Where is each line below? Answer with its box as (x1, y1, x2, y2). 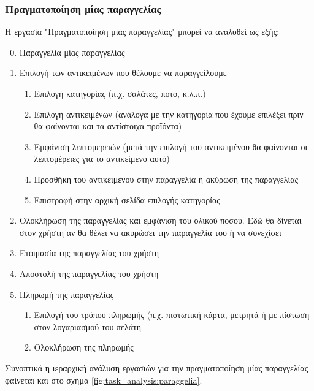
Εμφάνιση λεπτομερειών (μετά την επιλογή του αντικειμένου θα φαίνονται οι (34, 140, 308, 153)
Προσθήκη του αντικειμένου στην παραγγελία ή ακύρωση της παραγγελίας (34, 172, 299, 185)
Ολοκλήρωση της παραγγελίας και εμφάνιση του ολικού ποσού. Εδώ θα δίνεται (19, 214, 302, 227)
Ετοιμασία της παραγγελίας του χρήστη (19, 246, 159, 259)
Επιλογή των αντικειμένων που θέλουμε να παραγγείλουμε (19, 66, 227, 79)
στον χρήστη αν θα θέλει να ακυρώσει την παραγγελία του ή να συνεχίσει (19, 226, 281, 238)
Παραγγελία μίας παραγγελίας (19, 45, 125, 58)
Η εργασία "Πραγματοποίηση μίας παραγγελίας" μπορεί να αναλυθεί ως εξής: (5, 25, 280, 38)
